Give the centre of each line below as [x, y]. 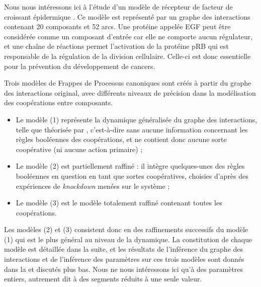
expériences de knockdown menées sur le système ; [93, 186]
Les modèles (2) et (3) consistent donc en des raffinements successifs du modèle [126, 229]
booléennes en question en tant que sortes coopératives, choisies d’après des [132, 175]
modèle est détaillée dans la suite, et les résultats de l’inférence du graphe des [124, 249]
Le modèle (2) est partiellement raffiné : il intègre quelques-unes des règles [130, 166]
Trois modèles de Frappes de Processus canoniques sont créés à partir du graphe [128, 83]
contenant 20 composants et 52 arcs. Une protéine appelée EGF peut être [117, 26]
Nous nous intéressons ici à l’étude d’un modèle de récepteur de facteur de [118, 7]
